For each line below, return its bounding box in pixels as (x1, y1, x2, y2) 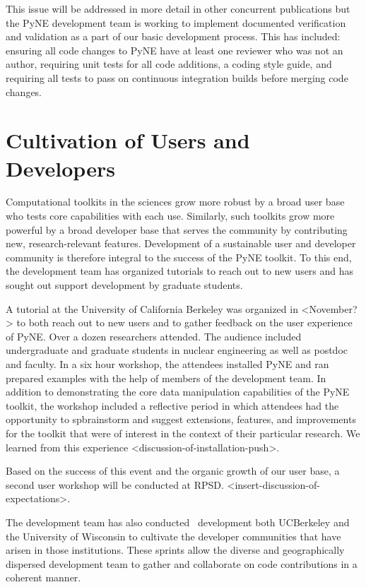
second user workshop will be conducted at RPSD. (6, 477, 224, 492)
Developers (6, 153, 115, 182)
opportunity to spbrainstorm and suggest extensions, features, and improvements (6, 412, 356, 427)
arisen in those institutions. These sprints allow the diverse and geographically (6, 542, 345, 557)
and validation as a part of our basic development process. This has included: (6, 29, 341, 44)
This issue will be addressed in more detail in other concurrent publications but (6, 1, 350, 16)
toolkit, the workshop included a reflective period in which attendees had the (6, 398, 339, 413)
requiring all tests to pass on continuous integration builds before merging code (6, 70, 348, 85)
